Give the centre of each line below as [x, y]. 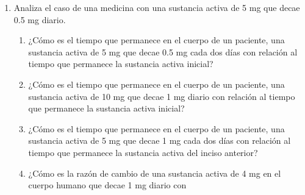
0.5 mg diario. [40, 19]
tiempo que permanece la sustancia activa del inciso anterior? [143, 152]
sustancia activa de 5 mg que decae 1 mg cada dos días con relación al [160, 140]
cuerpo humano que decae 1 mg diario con [107, 185]
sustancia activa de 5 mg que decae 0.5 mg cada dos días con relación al [163, 51]
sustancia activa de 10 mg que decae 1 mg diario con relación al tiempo [162, 96]
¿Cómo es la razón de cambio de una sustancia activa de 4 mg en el [155, 173]
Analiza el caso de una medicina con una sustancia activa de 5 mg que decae [157, 7]
